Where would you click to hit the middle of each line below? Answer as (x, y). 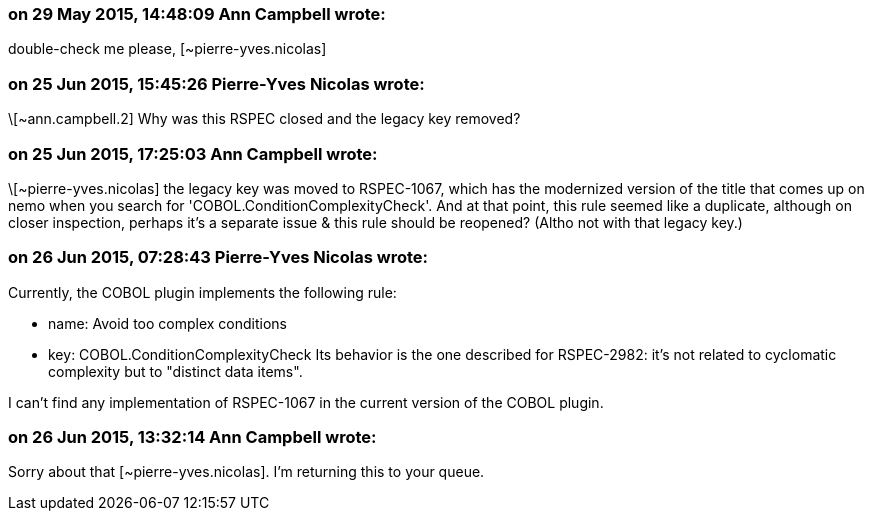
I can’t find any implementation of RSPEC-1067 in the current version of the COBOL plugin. (306, 402)
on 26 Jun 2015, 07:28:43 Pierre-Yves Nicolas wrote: (218, 257)
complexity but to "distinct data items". (175, 371)
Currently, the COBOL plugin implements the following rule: (202, 292)
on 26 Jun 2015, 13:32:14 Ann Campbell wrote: (192, 437)
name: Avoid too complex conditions (167, 323)
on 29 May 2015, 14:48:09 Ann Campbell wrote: (197, 14)
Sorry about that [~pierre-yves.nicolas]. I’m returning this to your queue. (246, 472)
